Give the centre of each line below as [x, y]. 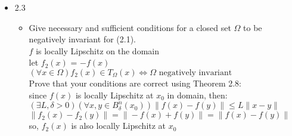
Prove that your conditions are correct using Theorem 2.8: [135, 83]
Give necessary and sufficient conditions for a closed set [130, 27]
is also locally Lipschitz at [119, 126]
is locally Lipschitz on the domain [97, 50]
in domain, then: [197, 95]
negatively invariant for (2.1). [82, 39]
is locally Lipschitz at [114, 95]
